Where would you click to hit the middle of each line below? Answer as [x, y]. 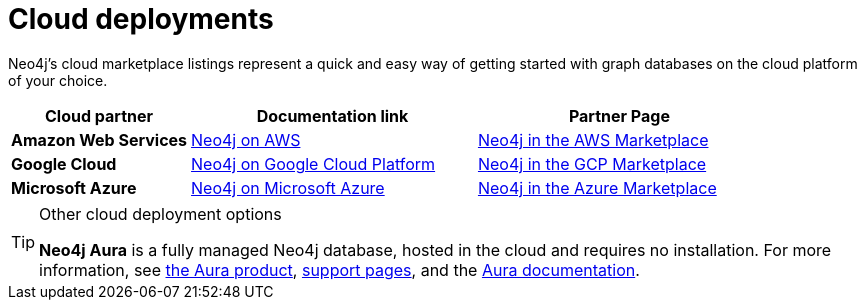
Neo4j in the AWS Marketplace [593, 139]
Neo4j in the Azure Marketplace [597, 187]
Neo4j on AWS [246, 139]
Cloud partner [99, 115]
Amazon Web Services [99, 139]
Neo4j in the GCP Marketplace [592, 163]
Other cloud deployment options [160, 213]
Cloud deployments [141, 19]
